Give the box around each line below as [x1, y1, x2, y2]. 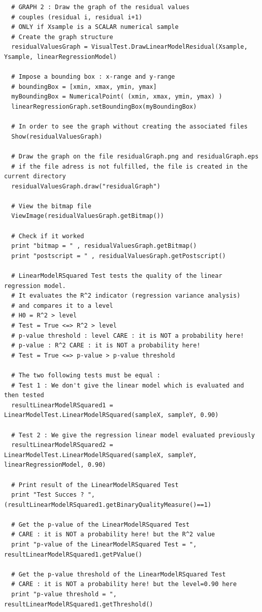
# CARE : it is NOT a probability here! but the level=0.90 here [11, 581, 237, 588]
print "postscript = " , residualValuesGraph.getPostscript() [11, 252, 226, 260]
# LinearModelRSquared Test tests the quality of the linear [11, 272, 222, 280]
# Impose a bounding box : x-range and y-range [11, 73, 175, 81]
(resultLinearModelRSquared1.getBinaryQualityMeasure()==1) [4, 501, 212, 508]
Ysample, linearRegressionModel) [4, 53, 117, 60]
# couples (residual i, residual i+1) [11, 13, 143, 21]
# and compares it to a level [11, 302, 113, 309]
